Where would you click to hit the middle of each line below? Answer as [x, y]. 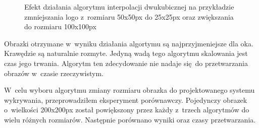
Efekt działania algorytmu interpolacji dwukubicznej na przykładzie [129, 7]
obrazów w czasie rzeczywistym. [54, 73]
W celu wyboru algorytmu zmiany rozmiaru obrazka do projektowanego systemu [129, 90]
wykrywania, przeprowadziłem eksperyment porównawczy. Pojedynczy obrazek [126, 100]
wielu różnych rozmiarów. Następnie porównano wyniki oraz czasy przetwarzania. [130, 119]
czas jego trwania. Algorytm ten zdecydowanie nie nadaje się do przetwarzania [126, 63]
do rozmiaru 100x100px [60, 26]
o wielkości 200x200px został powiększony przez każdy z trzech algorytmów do [127, 110]
